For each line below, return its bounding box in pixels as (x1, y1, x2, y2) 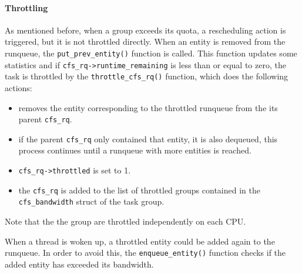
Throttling (5, 1, 48, 14)
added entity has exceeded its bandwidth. (5, 258, 154, 270)
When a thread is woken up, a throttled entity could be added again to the (5, 235, 275, 247)
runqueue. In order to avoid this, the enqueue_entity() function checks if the (5, 246, 286, 259)
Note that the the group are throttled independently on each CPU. (5, 215, 246, 228)
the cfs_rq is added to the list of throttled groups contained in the (18, 183, 260, 196)
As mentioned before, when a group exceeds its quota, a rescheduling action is (5, 24, 286, 36)
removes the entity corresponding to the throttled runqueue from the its (18, 101, 278, 113)
